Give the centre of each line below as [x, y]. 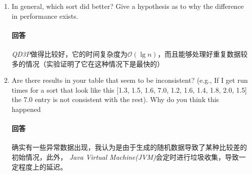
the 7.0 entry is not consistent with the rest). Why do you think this [115, 99]
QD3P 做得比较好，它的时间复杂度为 [69, 53]
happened [26, 109]
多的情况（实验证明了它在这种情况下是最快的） [88, 63]
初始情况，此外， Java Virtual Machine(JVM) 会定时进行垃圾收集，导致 [125, 157]
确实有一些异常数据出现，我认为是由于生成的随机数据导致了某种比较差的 [129, 147]
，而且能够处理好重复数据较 [203, 53]
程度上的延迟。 [43, 166]
